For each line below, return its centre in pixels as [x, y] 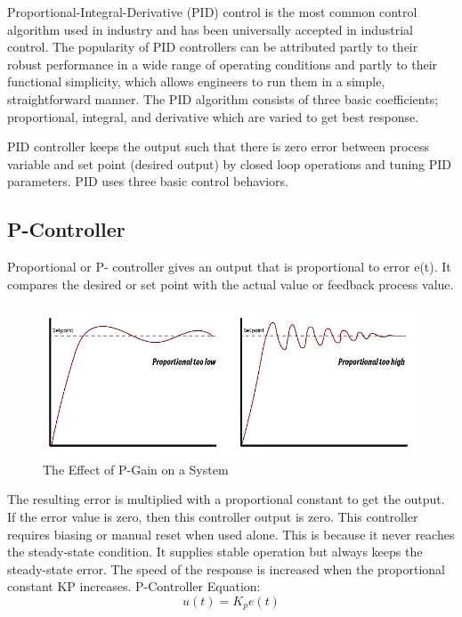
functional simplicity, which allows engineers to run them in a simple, [196, 81]
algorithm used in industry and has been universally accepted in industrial [210, 29]
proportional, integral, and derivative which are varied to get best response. [213, 116]
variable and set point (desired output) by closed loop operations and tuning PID [230, 163]
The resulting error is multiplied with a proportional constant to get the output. [226, 499]
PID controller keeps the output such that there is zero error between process [218, 146]
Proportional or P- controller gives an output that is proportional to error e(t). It [229, 267]
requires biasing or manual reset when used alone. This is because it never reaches [231, 534]
